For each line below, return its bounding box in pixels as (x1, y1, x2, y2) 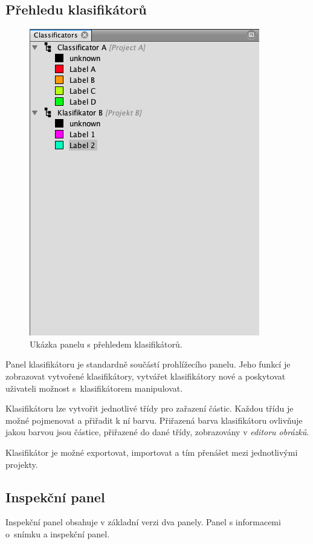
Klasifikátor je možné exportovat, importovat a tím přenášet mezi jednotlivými (5, 445, 298, 458)
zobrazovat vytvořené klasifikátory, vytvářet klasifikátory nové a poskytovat (5, 369, 286, 382)
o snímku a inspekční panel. (5, 527, 110, 540)
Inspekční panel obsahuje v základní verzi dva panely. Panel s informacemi (5, 516, 281, 528)
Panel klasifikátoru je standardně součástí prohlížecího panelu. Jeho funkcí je (5, 358, 291, 371)
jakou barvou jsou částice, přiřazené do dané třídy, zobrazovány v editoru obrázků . (5, 426, 309, 438)
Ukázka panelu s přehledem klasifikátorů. (30, 337, 182, 350)
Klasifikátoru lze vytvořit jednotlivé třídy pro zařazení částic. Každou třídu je (5, 402, 294, 415)
